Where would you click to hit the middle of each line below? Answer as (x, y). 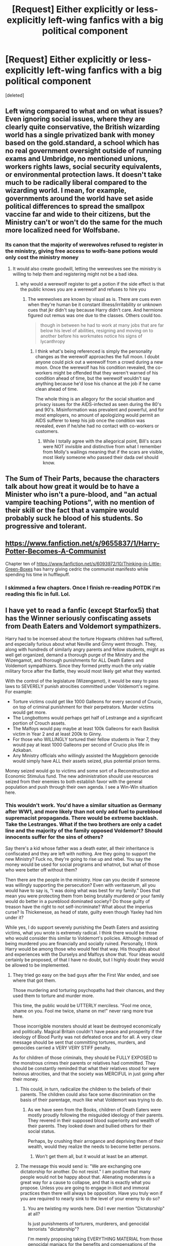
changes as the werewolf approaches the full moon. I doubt (97, 356)
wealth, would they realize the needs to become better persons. (94, 1146)
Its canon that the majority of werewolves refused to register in (84, 245)
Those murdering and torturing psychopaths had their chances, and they (88, 990)
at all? (34, 1213)
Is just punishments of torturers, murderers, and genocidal (88, 1224)
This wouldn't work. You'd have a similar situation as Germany (83, 805)
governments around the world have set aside (79, 198)
